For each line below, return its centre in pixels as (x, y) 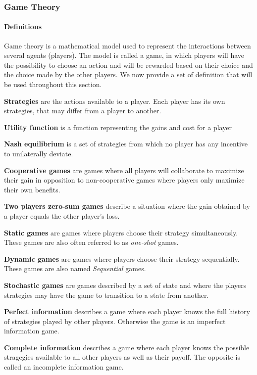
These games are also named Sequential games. (75, 268)
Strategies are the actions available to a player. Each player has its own (115, 101)
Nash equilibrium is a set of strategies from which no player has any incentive (126, 144)
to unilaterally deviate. (39, 153)
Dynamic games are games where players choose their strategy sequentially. (122, 258)
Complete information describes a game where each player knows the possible (127, 347)
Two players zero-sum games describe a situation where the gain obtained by (127, 206)
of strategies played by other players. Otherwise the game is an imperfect (115, 321)
